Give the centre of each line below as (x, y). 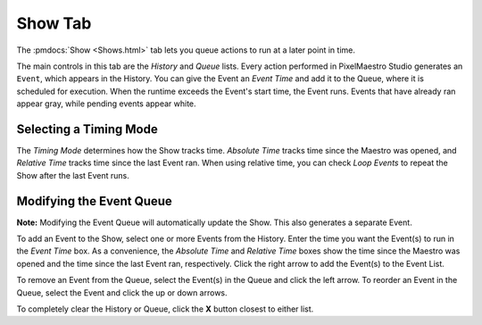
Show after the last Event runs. (73, 175)
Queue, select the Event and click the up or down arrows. (122, 292)
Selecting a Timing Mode (87, 129)
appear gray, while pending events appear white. (106, 104)
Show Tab (54, 23)
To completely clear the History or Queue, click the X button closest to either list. (165, 309)
